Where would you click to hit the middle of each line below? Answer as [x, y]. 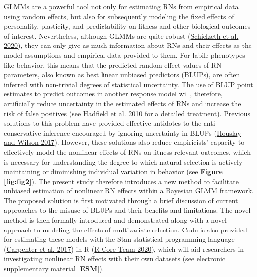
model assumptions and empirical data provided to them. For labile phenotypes [125, 55]
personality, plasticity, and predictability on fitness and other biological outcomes [127, 26]
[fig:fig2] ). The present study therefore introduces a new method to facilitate [121, 181]
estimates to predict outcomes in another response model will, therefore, [113, 94]
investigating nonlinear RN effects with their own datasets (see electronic [115, 258]
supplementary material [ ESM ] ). [54, 268]
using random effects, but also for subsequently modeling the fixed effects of [119, 16]
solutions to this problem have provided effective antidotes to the [103, 123]
